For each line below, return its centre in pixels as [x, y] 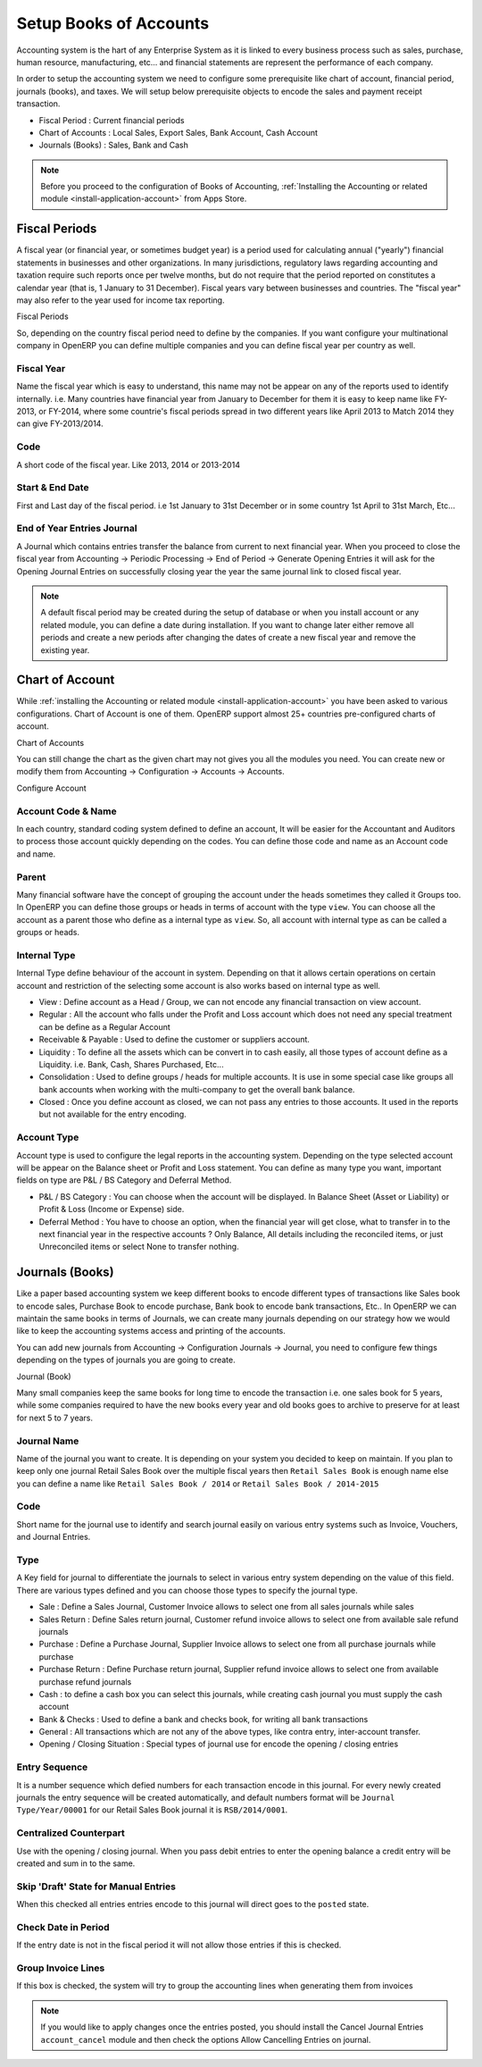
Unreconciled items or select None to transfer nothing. [139, 1247]
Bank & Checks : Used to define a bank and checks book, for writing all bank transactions [204, 1719]
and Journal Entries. [54, 1537]
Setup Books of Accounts [113, 23]
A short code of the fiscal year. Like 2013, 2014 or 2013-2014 [129, 464]
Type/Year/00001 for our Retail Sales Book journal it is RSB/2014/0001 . [152, 1810]
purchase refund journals [85, 1682]
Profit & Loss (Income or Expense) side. [112, 1209]
